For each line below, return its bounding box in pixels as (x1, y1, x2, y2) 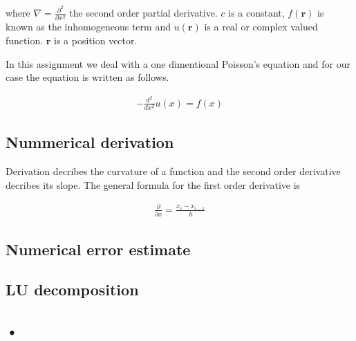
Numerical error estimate (6, 238, 191, 259)
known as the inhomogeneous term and (6, 19, 171, 34)
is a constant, (228, 6, 285, 20)
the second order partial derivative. (69, 6, 218, 20)
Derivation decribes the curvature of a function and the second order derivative (6, 164, 341, 178)
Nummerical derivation (6, 131, 174, 153)
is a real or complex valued (204, 19, 318, 34)
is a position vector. (54, 33, 138, 47)
